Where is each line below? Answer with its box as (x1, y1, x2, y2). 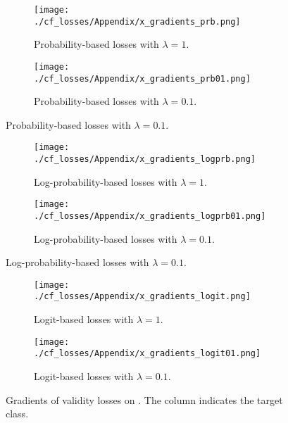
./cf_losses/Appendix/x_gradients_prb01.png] (34, 73, 251, 84)
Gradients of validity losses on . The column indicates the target (6, 392, 283, 407)
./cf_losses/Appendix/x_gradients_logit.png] (34, 291, 251, 302)
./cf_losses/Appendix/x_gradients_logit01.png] (34, 348, 261, 359)
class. (6, 406, 29, 421)
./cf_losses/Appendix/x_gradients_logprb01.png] (34, 210, 266, 221)
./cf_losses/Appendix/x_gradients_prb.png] (34, 16, 241, 27)
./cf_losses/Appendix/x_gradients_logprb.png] (34, 154, 256, 165)
